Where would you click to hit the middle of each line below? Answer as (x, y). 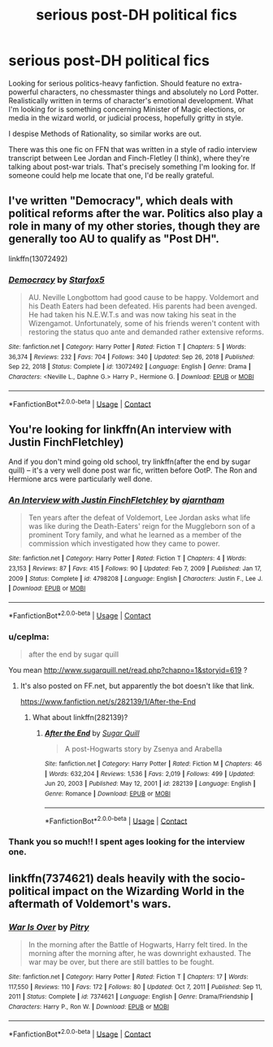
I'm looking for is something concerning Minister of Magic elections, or (127, 109)
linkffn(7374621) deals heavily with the (109, 878)
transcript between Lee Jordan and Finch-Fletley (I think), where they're (129, 158)
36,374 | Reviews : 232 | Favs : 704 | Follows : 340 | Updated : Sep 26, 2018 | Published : (131, 357)
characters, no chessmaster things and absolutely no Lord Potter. (149, 92)
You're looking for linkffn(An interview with (120, 429)
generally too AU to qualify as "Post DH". (114, 239)
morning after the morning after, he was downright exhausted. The (140, 953)
